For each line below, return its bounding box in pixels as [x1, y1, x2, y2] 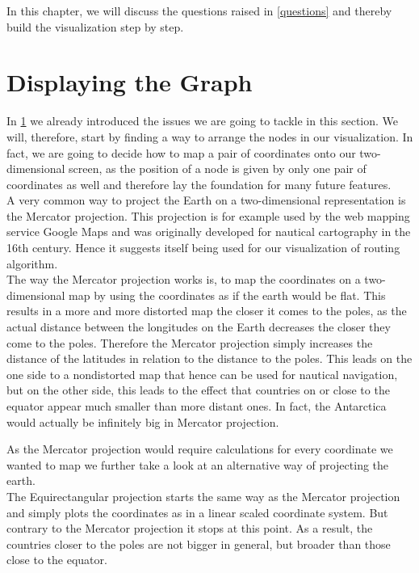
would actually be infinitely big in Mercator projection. [6, 413, 279, 430]
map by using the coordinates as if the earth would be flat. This [69, 286, 386, 303]
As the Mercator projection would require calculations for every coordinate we [6, 440, 393, 457]
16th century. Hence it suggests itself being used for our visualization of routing [6, 239, 400, 256]
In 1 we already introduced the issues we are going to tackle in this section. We [6, 112, 399, 129]
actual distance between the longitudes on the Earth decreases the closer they [6, 318, 391, 335]
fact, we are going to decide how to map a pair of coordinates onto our [6, 144, 356, 161]
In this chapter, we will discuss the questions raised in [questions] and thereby [6, 2, 392, 19]
